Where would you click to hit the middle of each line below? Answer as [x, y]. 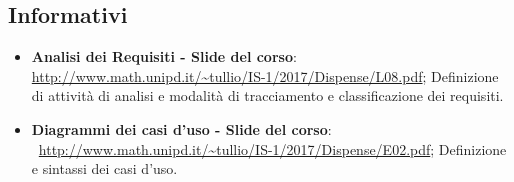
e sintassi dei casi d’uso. [104, 168]
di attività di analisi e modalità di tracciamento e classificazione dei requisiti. [267, 95]
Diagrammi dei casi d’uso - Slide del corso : [181, 128]
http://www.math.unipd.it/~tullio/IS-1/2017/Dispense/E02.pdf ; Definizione [272, 148]
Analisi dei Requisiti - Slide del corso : [164, 56]
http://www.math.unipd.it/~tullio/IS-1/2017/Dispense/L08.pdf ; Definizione [265, 75]
